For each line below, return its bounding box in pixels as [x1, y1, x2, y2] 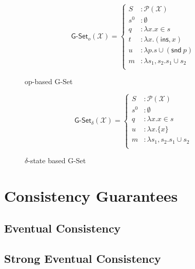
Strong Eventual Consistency [4, 251, 161, 266]
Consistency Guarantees [4, 185, 178, 206]
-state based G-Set [28, 155, 86, 166]
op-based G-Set [25, 76, 73, 87]
